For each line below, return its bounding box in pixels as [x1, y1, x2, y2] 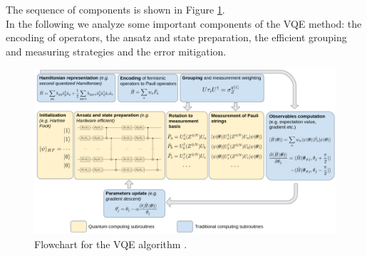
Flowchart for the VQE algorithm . [34, 236, 187, 251]
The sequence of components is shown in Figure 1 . [6, 2, 225, 16]
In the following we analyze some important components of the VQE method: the [6, 16, 362, 31]
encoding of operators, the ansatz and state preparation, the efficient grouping [6, 30, 347, 45]
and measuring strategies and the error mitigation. [6, 43, 227, 58]
